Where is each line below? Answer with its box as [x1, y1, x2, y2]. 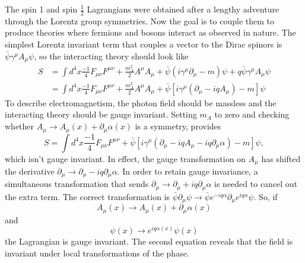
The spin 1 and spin [5, 3, 78, 15]
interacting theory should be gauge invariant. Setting [5, 108, 197, 121]
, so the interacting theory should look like [34, 49, 189, 62]
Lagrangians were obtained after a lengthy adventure [87, 3, 279, 15]
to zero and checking [214, 108, 290, 121]
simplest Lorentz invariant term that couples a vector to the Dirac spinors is [5, 38, 282, 50]
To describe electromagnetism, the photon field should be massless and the [5, 96, 277, 109]
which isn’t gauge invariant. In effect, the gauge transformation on [5, 152, 246, 164]
